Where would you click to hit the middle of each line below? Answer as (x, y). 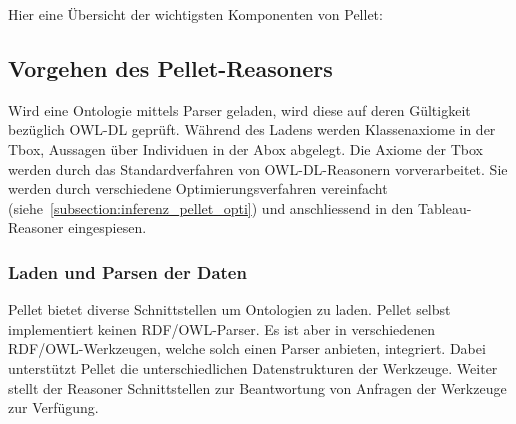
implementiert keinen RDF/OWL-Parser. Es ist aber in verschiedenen (222, 328)
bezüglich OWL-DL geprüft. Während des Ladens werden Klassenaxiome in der (252, 129)
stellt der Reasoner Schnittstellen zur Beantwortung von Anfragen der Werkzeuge (257, 387)
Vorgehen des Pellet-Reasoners (170, 67)
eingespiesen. (107, 227)
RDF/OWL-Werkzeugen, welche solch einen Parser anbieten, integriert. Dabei (247, 348)
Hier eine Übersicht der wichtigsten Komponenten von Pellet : (195, 14)
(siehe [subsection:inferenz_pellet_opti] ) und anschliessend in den (211, 207)
